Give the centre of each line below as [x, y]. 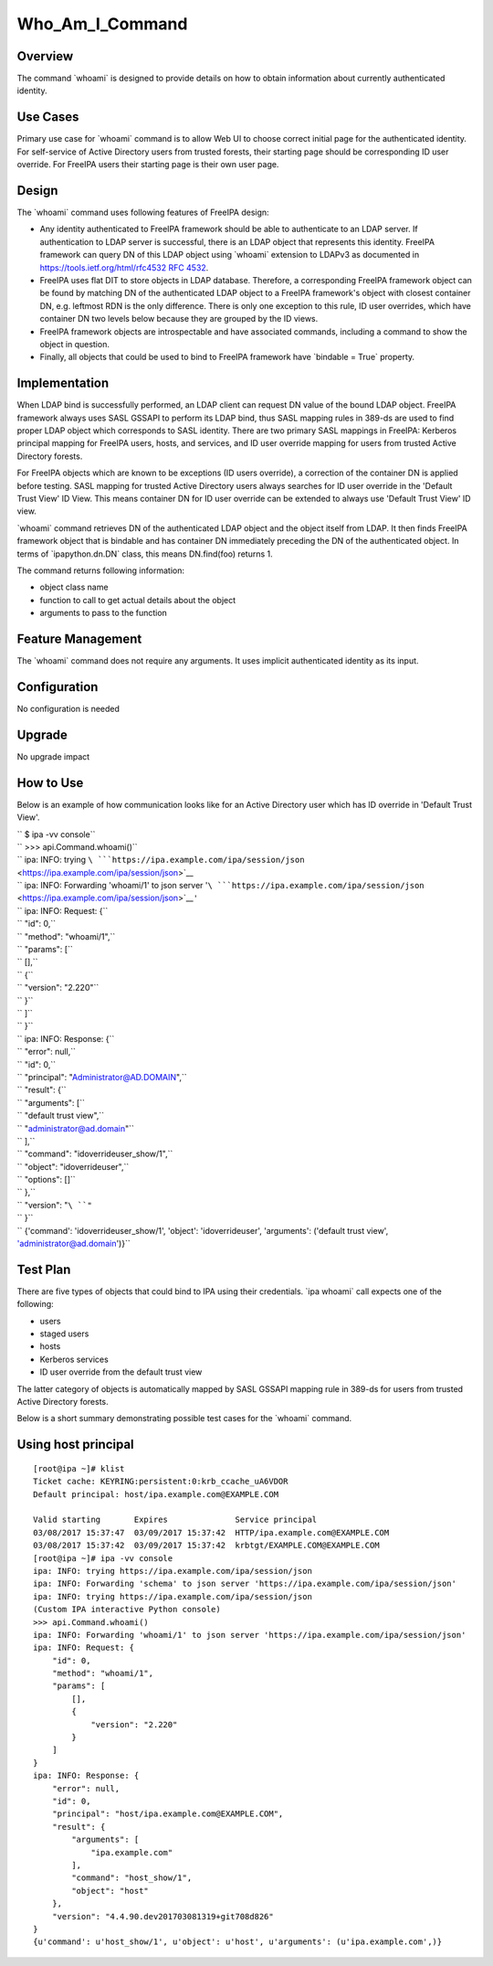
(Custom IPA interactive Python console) [127, 1610]
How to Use [50, 783]
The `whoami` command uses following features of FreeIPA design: [143, 213]
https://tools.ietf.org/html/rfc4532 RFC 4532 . [124, 267]
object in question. [74, 344]
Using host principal [75, 1445]
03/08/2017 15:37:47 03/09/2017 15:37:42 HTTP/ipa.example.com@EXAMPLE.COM [211, 1532]
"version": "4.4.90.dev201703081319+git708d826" [163, 1916]
